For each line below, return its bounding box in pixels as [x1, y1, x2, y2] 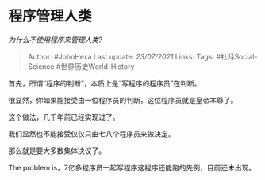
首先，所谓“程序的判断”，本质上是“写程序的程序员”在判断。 [8, 79, 202, 88]
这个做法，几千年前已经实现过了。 [8, 112, 120, 121]
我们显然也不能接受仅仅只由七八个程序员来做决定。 [8, 128, 175, 139]
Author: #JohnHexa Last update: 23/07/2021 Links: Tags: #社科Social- [27, 52, 258, 61]
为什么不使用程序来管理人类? [8, 35, 103, 44]
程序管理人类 [8, 7, 93, 25]
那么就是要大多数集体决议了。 [8, 146, 106, 155]
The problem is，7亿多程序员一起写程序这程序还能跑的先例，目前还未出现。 [8, 163, 256, 172]
